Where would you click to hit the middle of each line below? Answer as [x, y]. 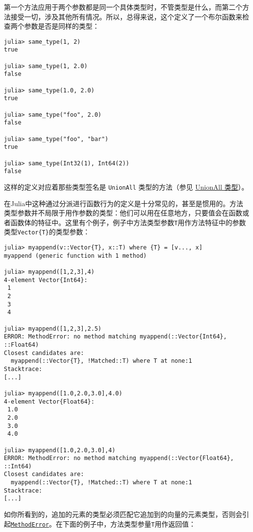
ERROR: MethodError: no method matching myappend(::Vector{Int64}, [116, 337]
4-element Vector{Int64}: [46, 280]
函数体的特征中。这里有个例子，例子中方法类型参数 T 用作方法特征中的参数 [128, 222]
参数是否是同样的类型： [62, 26]
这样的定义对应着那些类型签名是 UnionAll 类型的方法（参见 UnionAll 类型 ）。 [126, 186]
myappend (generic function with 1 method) [75, 256]
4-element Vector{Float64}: [49, 401]
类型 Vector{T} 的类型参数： [47, 232]
